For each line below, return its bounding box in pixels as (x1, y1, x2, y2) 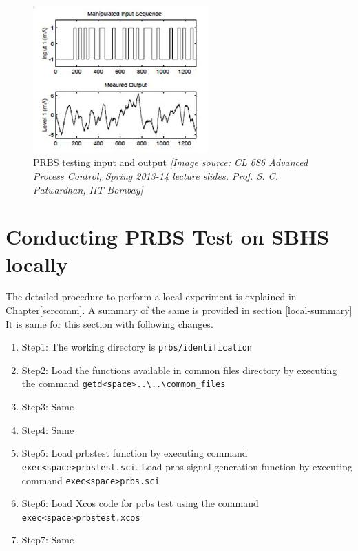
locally (6, 249, 68, 278)
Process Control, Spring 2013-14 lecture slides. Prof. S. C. (33, 168, 278, 183)
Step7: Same (21, 532, 74, 547)
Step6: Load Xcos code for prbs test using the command (21, 496, 259, 510)
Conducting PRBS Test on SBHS (6, 222, 330, 251)
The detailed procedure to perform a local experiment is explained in (6, 289, 297, 304)
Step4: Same (21, 422, 74, 437)
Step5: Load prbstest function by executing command (21, 446, 248, 460)
